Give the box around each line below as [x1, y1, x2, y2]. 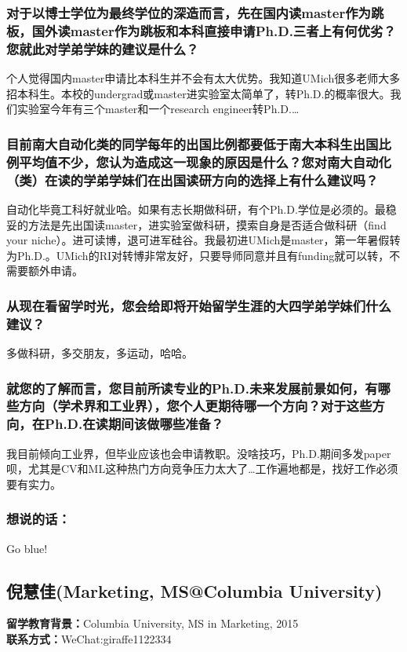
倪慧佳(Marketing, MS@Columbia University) [6, 578, 383, 603]
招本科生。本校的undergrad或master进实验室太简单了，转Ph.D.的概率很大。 [6, 85, 391, 101]
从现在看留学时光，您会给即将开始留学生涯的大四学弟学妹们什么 [6, 295, 391, 315]
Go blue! [6, 540, 48, 556]
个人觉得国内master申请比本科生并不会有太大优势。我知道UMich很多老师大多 [6, 70, 401, 86]
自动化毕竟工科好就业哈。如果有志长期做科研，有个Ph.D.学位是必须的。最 [6, 200, 386, 217]
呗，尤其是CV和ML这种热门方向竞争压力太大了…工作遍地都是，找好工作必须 [6, 460, 398, 477]
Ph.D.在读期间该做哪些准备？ [45, 414, 224, 434]
